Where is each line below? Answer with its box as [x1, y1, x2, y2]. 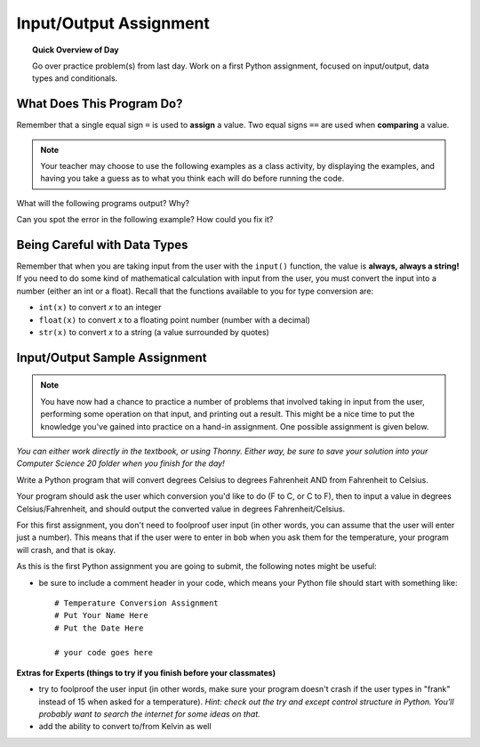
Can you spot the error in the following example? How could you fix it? [16, 214, 274, 225]
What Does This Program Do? [16, 96, 183, 111]
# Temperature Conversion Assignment [54, 598, 220, 608]
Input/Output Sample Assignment [16, 349, 207, 365]
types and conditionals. [32, 73, 118, 84]
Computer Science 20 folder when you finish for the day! [16, 458, 226, 469]
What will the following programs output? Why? [16, 197, 190, 208]
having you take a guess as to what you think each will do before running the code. [40, 173, 345, 184]
